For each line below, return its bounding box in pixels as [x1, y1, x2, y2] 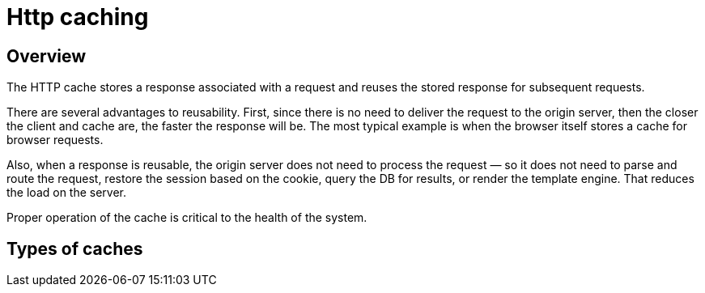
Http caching [6, 3, 149, 31]
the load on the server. [6, 185, 127, 200]
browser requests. [6, 133, 104, 147]
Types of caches [6, 238, 143, 259]
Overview [6, 45, 87, 66]
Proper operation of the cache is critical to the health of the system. [6, 210, 367, 225]
